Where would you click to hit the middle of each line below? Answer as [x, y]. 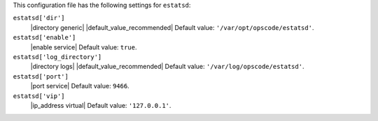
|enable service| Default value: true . [84, 47]
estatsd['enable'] [44, 38]
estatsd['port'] [41, 76]
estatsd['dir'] [39, 18]
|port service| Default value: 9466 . [80, 86]
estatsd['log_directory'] [57, 57]
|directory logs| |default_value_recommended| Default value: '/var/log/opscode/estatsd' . [167, 67]
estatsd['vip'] [39, 96]
